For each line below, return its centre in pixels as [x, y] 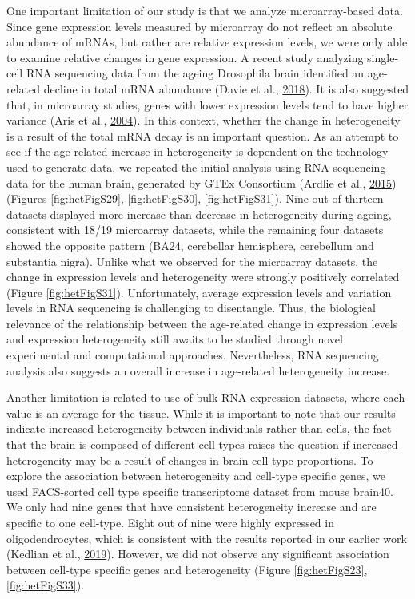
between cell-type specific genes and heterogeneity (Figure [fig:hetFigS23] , [187, 569]
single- [383, 57]
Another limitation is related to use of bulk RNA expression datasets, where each [206, 397]
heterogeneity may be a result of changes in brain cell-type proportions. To [190, 460]
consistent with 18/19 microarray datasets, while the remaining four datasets [195, 230]
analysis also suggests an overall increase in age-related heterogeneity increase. [198, 370]
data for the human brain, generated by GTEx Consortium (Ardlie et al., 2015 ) [202, 182]
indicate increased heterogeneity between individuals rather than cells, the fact [199, 428]
